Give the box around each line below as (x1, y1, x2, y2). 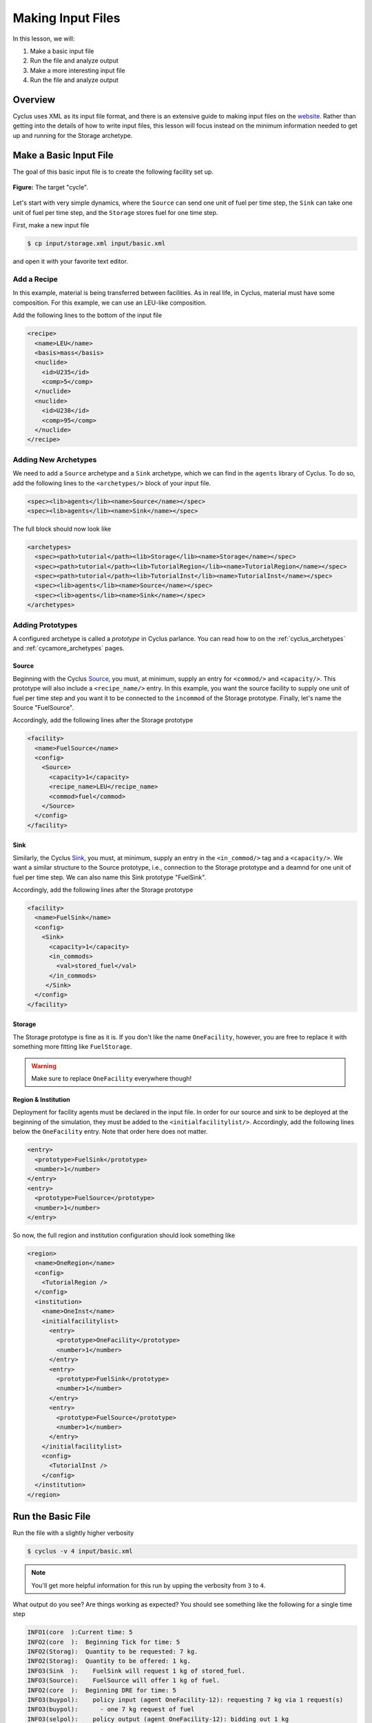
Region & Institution (12, 1096, 70, 1104)
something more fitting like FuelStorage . (12, 1043, 132, 1051)
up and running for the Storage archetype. (12, 131, 133, 139)
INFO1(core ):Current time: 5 (27, 1629, 134, 1636)
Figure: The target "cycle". (12, 183, 89, 192)
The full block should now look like (12, 524, 112, 533)
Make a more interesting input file (30, 66, 125, 74)
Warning (31, 1061, 56, 1070)
